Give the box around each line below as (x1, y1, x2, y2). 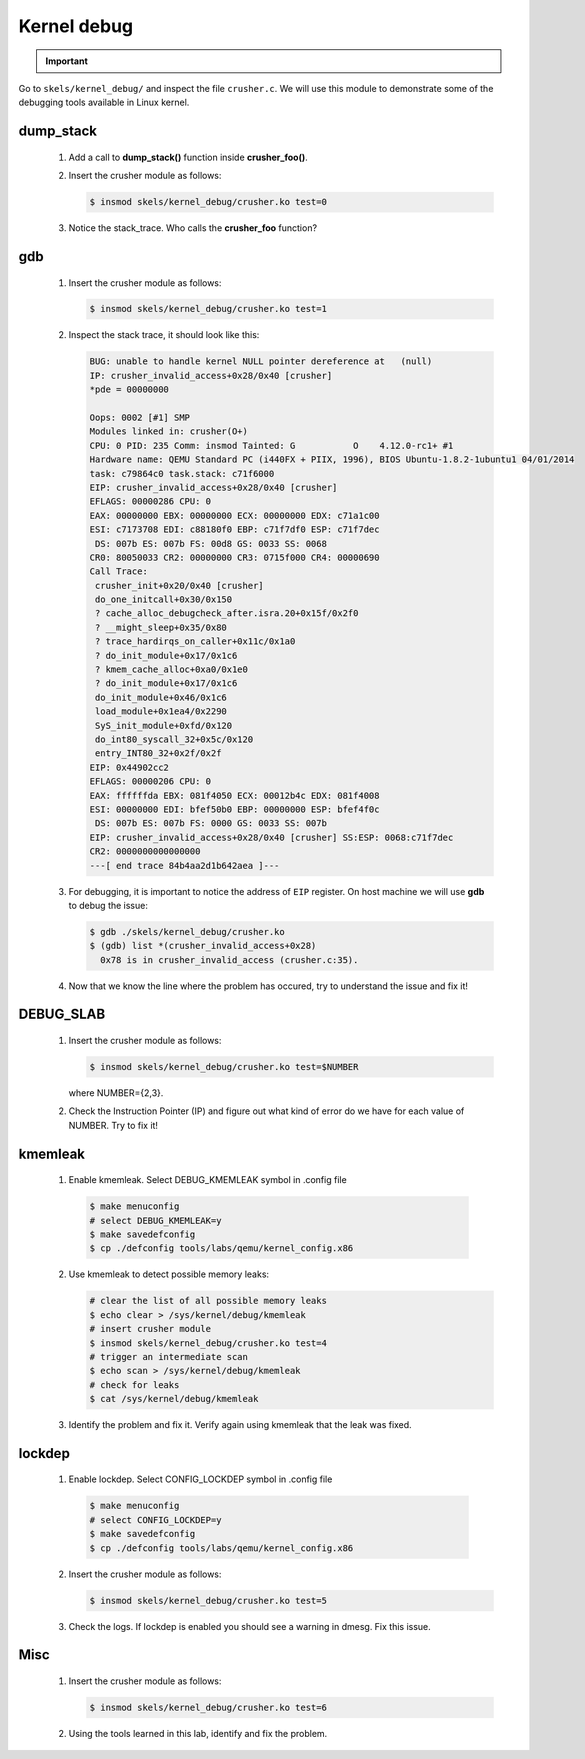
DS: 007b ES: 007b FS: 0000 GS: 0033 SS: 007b (95, 818, 327, 829)
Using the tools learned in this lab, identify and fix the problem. (68, 1727, 328, 1739)
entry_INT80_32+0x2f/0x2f (95, 748, 222, 759)
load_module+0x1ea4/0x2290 (95, 706, 227, 717)
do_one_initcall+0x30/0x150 (95, 594, 233, 605)
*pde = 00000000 (89, 384, 170, 395)
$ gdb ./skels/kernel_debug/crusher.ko (89, 926, 285, 937)
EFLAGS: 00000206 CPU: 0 (89, 776, 212, 787)
